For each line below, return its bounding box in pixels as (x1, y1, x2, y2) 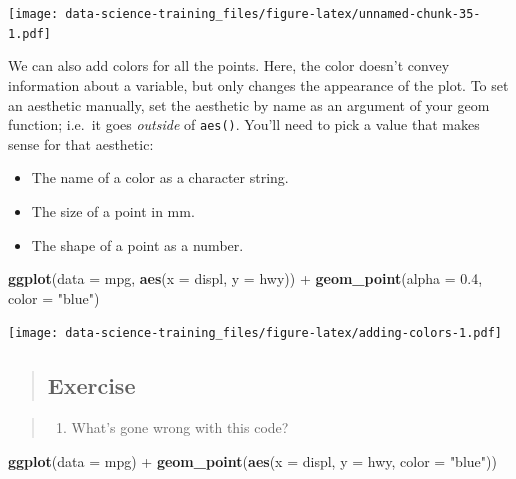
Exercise (47, 370, 136, 401)
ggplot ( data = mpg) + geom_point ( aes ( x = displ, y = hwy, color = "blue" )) (8, 450, 497, 471)
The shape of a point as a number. (31, 234, 244, 255)
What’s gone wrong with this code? (71, 417, 289, 438)
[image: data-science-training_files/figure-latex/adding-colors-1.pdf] (8, 326, 502, 341)
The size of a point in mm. (31, 200, 195, 221)
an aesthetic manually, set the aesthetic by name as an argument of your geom (8, 94, 490, 115)
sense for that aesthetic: (8, 133, 154, 154)
